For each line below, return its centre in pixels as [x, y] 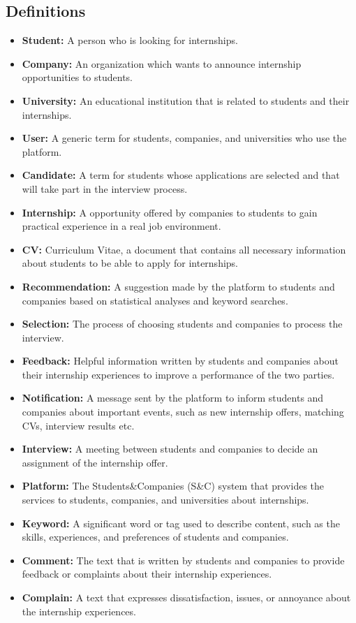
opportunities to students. [77, 77]
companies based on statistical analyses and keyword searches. [155, 300]
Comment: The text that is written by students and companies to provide [183, 560]
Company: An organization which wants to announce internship [162, 63]
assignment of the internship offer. [95, 462]
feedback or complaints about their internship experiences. [147, 574]
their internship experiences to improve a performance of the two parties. [178, 374]
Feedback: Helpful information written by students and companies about [180, 361]
